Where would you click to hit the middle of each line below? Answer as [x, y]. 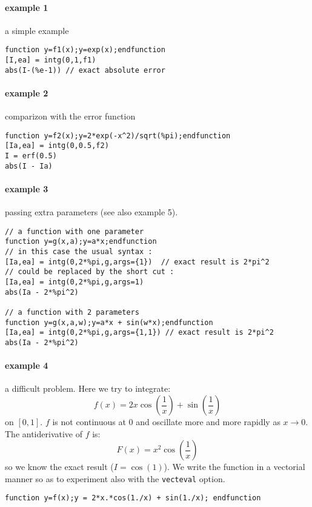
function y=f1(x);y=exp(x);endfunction [85, 50]
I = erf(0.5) [31, 156]
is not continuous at [89, 422]
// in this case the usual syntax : [79, 252]
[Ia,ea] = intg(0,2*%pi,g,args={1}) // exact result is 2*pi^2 [137, 262]
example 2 [27, 92]
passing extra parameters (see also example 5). [91, 212]
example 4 [27, 365]
